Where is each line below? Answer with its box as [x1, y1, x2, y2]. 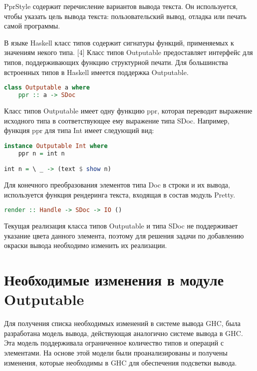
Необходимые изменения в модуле [4, 269, 224, 289]
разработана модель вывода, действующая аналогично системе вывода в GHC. [4, 327, 243, 338]
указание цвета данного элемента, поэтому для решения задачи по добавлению [4, 230, 244, 240]
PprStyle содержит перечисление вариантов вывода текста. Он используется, [4, 1, 238, 11]
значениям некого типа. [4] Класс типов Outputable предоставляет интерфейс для [4, 47, 253, 57]
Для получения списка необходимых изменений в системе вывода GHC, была [4, 318, 241, 328]
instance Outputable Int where [4, 142, 108, 149]
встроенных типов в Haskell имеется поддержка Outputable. [4, 66, 189, 77]
